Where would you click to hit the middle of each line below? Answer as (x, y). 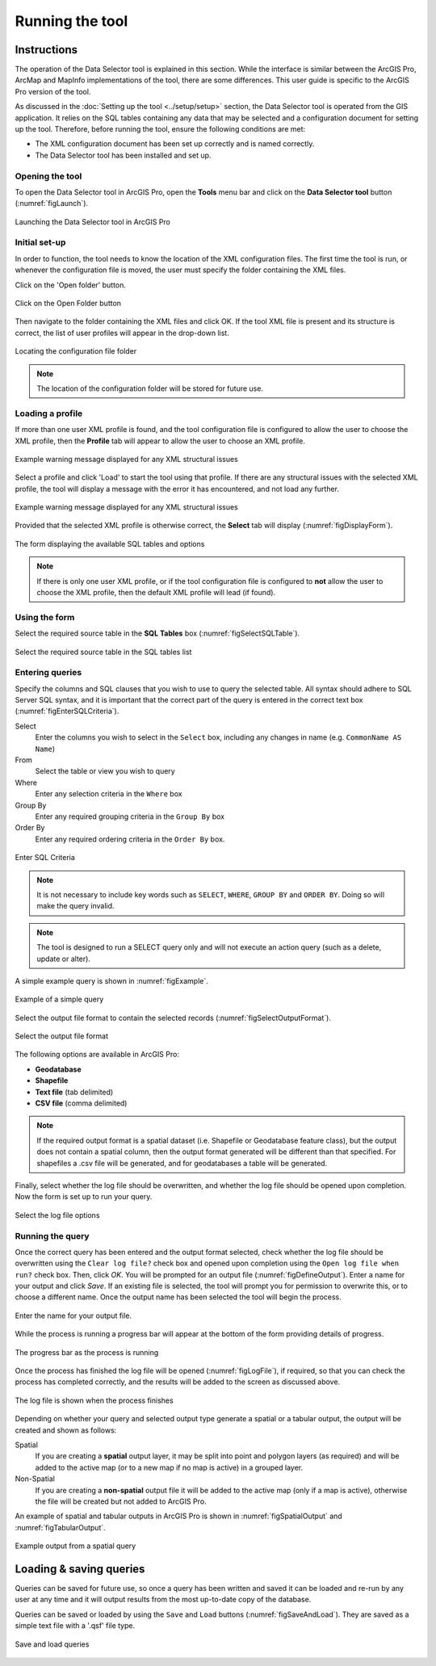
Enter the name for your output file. (73, 1316)
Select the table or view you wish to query (105, 771)
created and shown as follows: (66, 1430)
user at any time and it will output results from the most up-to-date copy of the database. (163, 1600)
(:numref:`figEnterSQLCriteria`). (67, 711)
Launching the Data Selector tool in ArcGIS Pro (93, 221)
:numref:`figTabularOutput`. (61, 1527)
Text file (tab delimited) (74, 1092)
